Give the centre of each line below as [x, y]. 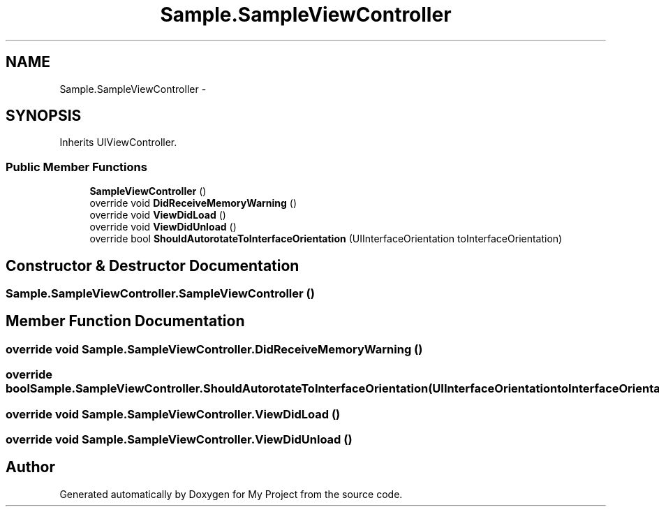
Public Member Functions [76, 167]
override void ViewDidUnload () [163, 227]
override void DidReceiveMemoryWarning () [193, 203]
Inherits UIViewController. [118, 142]
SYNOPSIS [44, 116]
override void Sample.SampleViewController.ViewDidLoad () [173, 414]
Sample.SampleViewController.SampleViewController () [160, 294]
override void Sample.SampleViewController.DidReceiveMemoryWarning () [214, 349]
